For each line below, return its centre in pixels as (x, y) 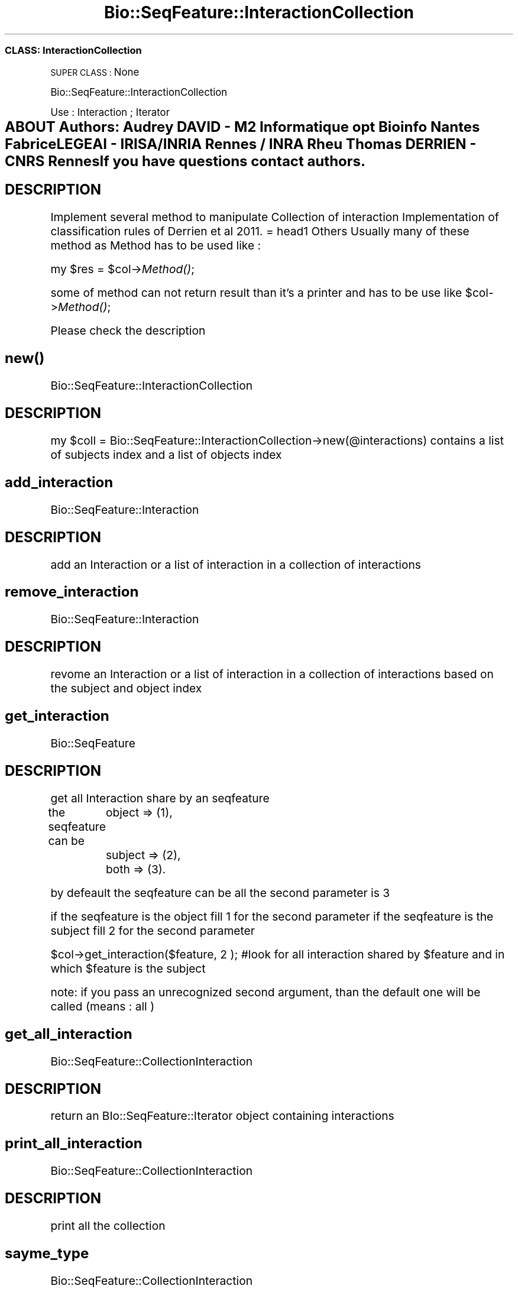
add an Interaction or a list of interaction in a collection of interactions (236, 564)
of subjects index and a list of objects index (166, 454)
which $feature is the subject (128, 968)
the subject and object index (126, 689)
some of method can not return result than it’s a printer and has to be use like (256, 293)
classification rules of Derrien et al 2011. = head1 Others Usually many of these (260, 231)
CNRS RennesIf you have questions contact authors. (185, 161)
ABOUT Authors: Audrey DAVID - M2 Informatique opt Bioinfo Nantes (242, 127)
